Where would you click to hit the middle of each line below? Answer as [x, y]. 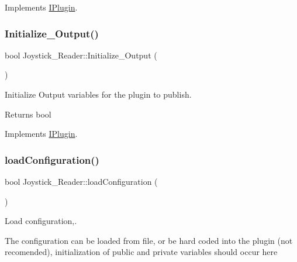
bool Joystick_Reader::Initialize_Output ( [81, 55]
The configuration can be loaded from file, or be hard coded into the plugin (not [149, 240]
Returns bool [28, 114]
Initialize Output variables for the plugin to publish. [98, 94]
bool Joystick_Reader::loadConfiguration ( [81, 181]
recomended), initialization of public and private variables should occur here [141, 252]
